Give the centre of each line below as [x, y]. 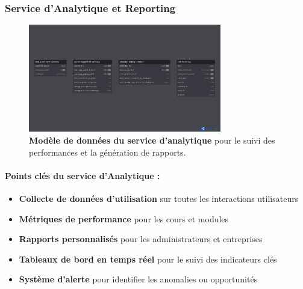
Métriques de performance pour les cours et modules [124, 218]
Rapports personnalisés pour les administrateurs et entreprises [141, 239]
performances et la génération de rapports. [108, 152]
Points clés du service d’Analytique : [83, 175]
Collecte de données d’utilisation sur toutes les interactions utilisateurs [159, 198]
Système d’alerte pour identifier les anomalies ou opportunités [138, 279]
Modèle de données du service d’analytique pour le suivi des [152, 140]
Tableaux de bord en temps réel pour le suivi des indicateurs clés [148, 259]
